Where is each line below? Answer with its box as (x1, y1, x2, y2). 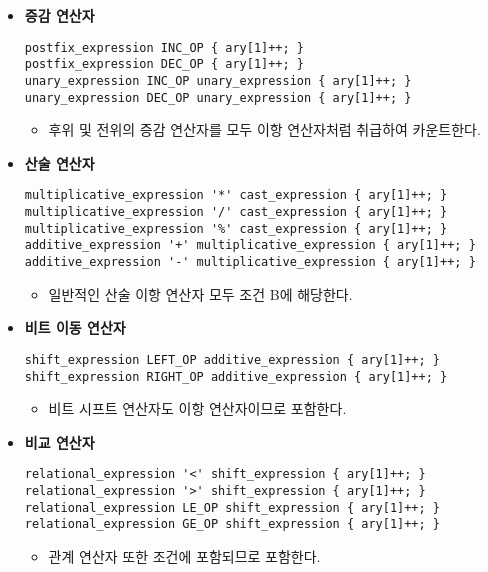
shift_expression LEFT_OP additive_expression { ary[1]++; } (24, 352, 441, 367)
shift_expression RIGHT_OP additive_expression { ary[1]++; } (24, 369, 448, 384)
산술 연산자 (24, 152, 95, 173)
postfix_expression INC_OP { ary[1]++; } (24, 40, 304, 55)
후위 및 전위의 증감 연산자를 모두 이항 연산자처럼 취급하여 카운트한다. (48, 119, 481, 140)
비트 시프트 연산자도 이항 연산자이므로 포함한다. (48, 398, 347, 419)
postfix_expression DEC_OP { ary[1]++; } (24, 57, 304, 72)
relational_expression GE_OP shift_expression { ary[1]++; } (24, 517, 441, 532)
